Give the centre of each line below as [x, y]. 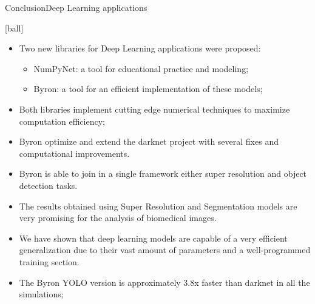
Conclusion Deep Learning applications [76, 7]
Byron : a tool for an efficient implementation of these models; [148, 89]
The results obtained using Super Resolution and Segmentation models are [158, 206]
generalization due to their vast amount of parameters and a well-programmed [165, 250]
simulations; [41, 294]
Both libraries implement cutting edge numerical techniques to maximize [154, 109]
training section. [49, 261]
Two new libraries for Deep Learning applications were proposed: [140, 48]
